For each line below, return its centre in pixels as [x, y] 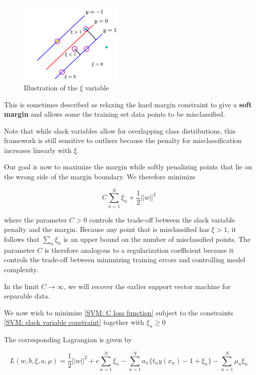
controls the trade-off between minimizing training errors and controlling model [125, 260]
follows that [22, 239]
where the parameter [35, 219]
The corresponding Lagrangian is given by [68, 339]
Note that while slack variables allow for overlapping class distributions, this [120, 130]
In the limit [22, 286]
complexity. [21, 269]
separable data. [27, 296]
